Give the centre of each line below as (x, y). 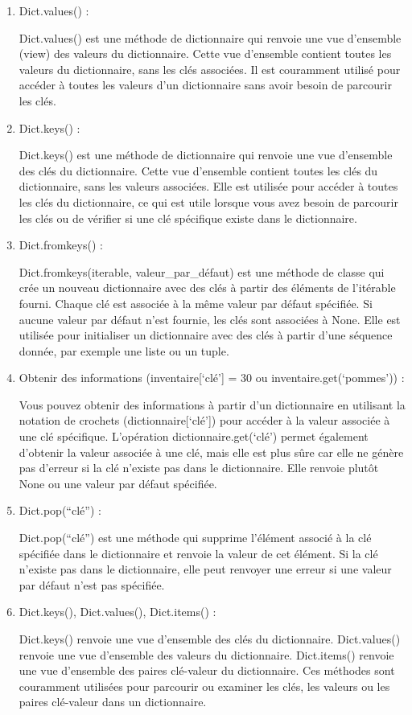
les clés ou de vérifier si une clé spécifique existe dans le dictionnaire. (188, 218)
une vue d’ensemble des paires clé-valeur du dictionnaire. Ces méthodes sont (207, 670)
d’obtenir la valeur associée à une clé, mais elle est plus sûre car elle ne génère (211, 452)
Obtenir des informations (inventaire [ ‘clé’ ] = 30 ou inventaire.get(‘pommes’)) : (212, 378)
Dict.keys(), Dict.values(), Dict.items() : (117, 612)
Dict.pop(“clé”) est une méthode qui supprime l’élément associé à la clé (195, 538)
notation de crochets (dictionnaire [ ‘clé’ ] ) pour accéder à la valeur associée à (204, 420)
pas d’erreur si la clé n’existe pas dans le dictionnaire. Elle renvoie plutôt (199, 468)
